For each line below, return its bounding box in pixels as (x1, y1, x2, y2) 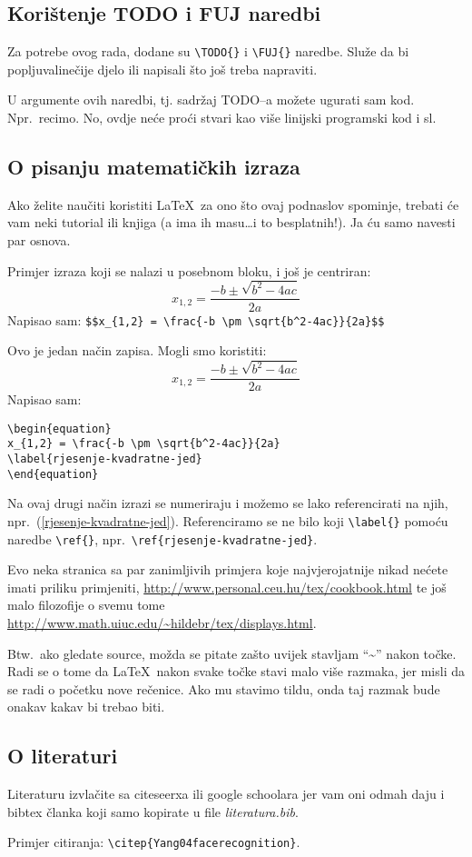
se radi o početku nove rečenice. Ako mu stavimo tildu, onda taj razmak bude (7, 679, 440, 698)
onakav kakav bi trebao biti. (7, 697, 165, 716)
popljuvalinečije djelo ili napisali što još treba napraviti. (7, 59, 318, 78)
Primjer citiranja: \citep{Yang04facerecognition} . (7, 832, 300, 852)
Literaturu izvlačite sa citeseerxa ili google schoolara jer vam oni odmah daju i (7, 784, 445, 803)
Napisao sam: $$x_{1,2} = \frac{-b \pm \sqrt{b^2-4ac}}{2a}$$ (7, 310, 385, 329)
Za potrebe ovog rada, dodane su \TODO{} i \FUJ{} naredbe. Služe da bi (7, 42, 409, 61)
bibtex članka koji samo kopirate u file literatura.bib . (7, 802, 299, 821)
